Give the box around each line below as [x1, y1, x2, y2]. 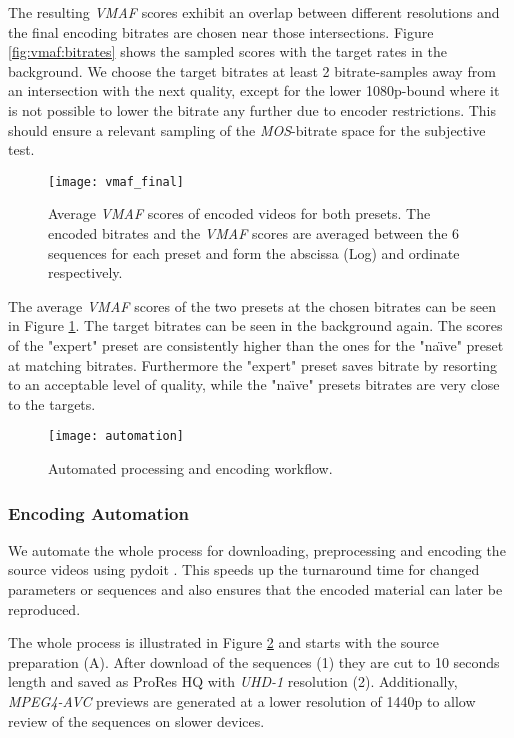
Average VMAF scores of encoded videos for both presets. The [48, 203, 431, 224]
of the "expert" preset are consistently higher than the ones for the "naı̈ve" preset [8, 334, 504, 355]
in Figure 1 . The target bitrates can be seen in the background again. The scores [8, 315, 503, 336]
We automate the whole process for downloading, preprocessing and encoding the [8, 539, 506, 560]
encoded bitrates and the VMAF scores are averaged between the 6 [48, 223, 460, 243]
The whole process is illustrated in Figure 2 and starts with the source [8, 632, 440, 653]
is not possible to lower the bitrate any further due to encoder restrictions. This [8, 99, 497, 120]
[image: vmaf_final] [48, 174, 185, 189]
